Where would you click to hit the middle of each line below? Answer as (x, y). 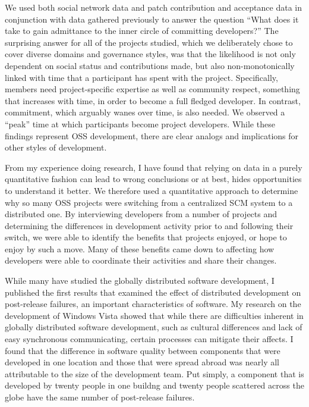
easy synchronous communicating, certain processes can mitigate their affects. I (149, 339)
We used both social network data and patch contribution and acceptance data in (153, 7)
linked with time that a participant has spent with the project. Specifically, (141, 77)
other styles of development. (56, 147)
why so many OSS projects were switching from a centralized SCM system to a (149, 202)
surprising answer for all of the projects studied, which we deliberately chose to (149, 42)
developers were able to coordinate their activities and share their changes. (141, 260)
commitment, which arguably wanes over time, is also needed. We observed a (145, 112)
